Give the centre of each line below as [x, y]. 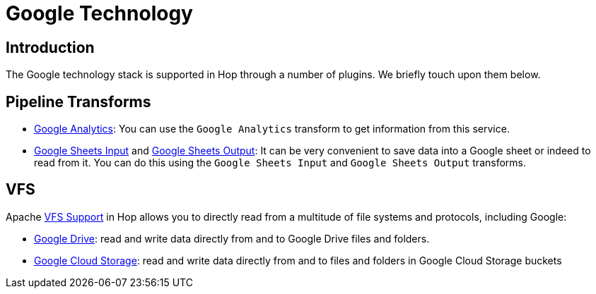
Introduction [50, 47]
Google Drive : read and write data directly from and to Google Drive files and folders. [232, 238]
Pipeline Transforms [78, 102]
